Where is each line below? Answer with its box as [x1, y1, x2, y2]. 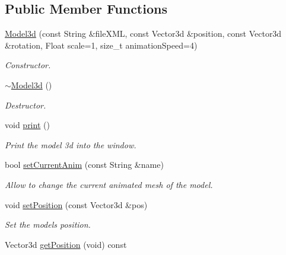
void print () [5, 119, 50, 131]
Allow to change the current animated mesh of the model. [5, 178, 213, 190]
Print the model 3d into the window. [5, 138, 136, 151]
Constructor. [5, 59, 51, 71]
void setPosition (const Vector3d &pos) [5, 198, 148, 211]
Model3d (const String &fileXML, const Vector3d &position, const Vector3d [5, 27, 282, 40]
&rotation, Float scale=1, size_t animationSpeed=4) [5, 39, 198, 51]
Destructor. [5, 98, 46, 111]
